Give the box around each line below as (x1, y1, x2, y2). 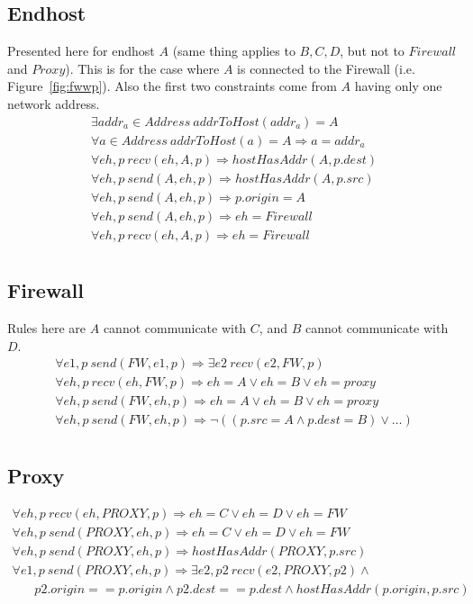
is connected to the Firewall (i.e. (237, 59, 415, 77)
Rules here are (7, 319, 86, 338)
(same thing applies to (172, 41, 296, 60)
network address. (7, 94, 100, 113)
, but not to (340, 41, 405, 60)
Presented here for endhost (7, 41, 155, 60)
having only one (354, 77, 442, 95)
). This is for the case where (65, 59, 220, 77)
